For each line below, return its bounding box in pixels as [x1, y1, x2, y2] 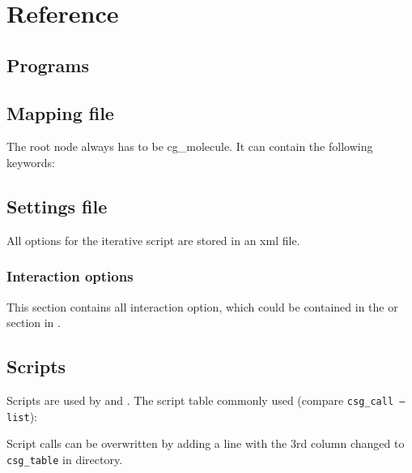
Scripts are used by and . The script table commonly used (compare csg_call [6, 391, 394, 408]
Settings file [6, 193, 108, 218]
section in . [6, 314, 61, 331]
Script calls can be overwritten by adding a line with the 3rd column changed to [6, 435, 405, 452]
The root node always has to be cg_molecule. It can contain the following [6, 138, 373, 155]
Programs [6, 52, 89, 77]
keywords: [6, 153, 56, 170]
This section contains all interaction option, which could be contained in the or [6, 298, 398, 315]
